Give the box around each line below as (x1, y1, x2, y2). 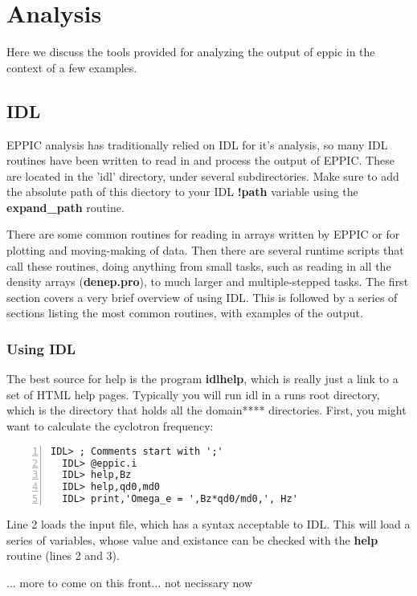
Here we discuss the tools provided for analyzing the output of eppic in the (6, 43, 375, 60)
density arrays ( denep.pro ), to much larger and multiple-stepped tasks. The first (6, 273, 409, 290)
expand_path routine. (6, 198, 125, 215)
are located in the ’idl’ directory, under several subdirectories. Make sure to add (6, 167, 399, 184)
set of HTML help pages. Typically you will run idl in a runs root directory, (6, 386, 380, 402)
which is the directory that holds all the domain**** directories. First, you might (6, 402, 407, 418)
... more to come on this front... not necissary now (6, 574, 252, 590)
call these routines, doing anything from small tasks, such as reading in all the (6, 257, 391, 274)
